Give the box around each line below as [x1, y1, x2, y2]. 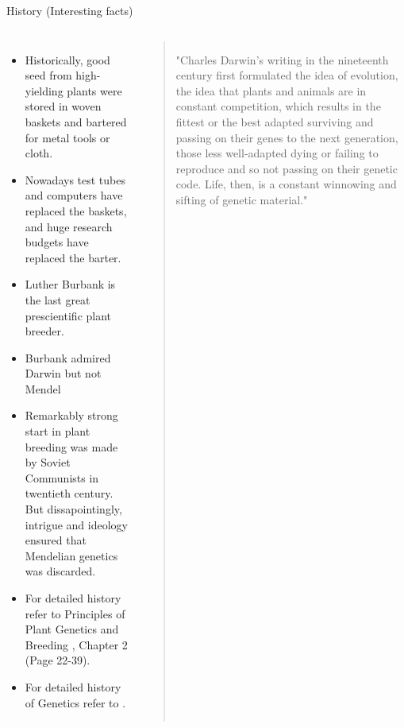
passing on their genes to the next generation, [175, 129, 398, 145]
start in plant [25, 423, 90, 440]
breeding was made [25, 438, 118, 455]
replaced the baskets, [25, 202, 127, 219]
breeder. [25, 323, 64, 339]
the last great [25, 291, 90, 308]
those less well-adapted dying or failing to [175, 145, 379, 161]
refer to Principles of [25, 605, 125, 622]
